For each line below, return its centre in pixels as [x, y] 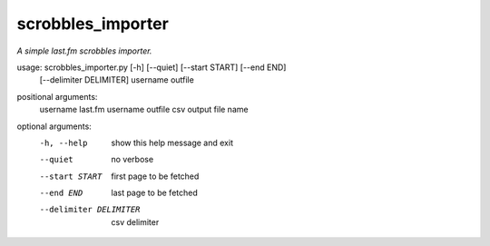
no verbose [132, 160]
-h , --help [64, 143]
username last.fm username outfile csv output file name [144, 110]
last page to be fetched [155, 193]
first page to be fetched [155, 176]
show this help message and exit [172, 143]
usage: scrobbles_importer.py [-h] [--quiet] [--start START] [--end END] [152, 67]
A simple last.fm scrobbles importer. [84, 51]
